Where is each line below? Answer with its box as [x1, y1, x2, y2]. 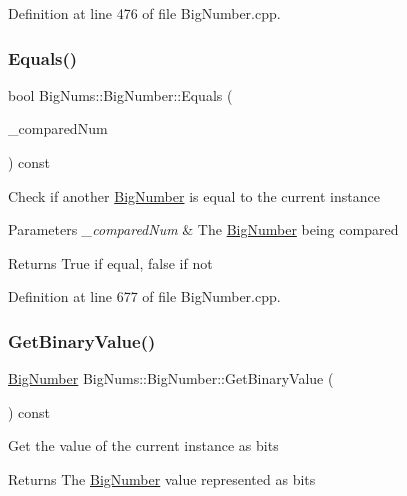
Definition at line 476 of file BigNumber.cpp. [8, 3, 281, 23]
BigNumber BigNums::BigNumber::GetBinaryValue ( [8, 368, 334, 389]
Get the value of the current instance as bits [8, 435, 279, 456]
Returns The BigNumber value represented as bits [8, 468, 316, 489]
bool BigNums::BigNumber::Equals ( [8, 84, 233, 105]
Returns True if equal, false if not [8, 252, 213, 273]
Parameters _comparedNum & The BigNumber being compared [8, 219, 399, 240]
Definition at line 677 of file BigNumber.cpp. [8, 286, 281, 307]
